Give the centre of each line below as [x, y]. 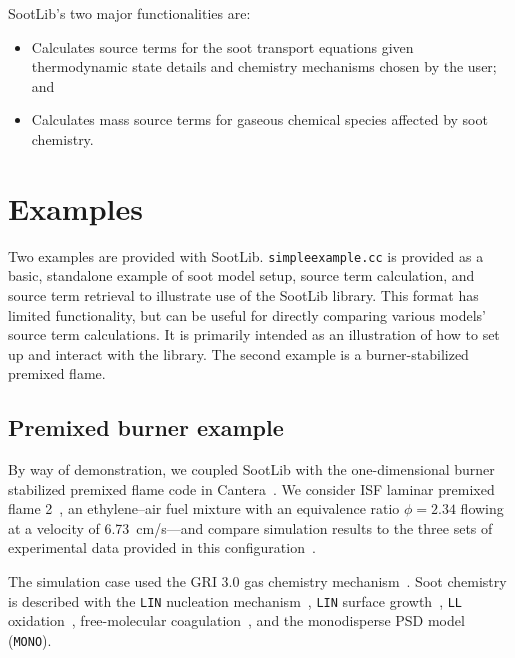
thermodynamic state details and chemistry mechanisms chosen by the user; [264, 66]
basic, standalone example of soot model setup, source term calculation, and [241, 275]
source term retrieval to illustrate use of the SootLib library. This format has [243, 294]
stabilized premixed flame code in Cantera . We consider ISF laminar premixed [251, 488]
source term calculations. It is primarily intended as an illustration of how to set [254, 334]
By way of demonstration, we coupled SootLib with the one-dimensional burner [251, 469]
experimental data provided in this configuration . [162, 547]
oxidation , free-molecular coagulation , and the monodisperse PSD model [236, 620]
